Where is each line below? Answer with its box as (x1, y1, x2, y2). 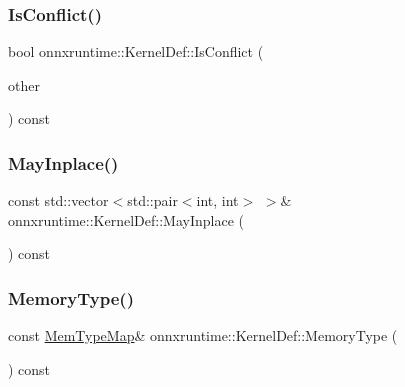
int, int (196, 190, 239, 211)
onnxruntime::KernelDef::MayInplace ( (8, 209, 244, 230)
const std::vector (8, 190, 109, 211)
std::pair (127, 190, 178, 211)
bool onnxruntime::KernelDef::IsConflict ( (8, 41, 264, 62)
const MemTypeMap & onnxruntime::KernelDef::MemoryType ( (8, 325, 398, 346)
